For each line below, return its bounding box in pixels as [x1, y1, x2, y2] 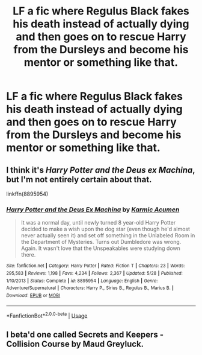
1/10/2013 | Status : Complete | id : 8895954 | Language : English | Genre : [6, 278, 158, 284]
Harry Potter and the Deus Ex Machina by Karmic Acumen [6, 205, 180, 214]
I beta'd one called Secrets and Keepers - [6, 329, 164, 339]
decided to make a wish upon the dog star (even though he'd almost [20, 225, 191, 233]
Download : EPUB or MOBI [6, 292, 61, 298]
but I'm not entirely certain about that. [6, 174, 152, 185]
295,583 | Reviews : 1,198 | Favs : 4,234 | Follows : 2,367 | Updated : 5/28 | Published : [6, 270, 183, 276]
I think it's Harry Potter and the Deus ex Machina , [6, 165, 195, 175]
